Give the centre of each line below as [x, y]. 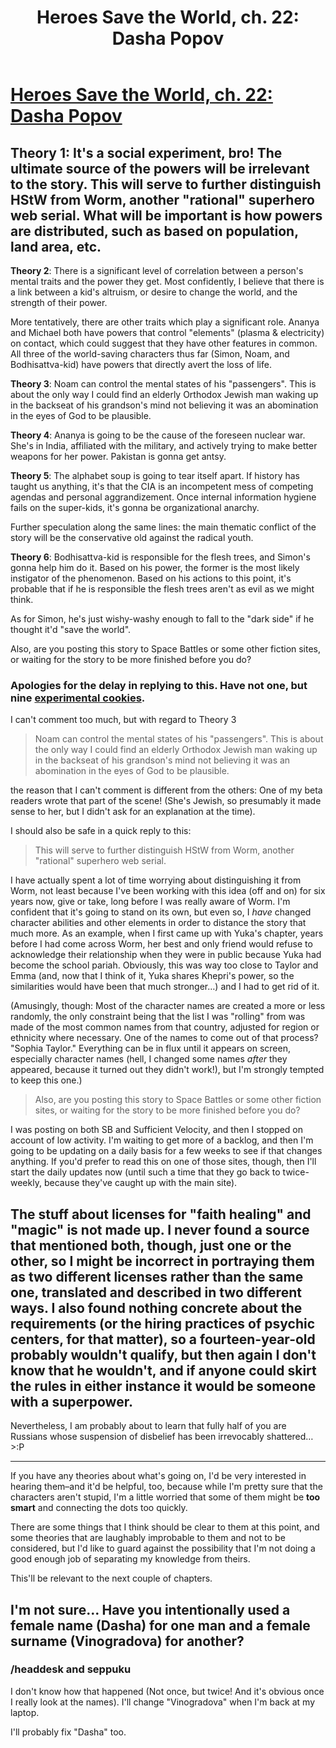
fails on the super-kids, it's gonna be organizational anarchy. [135, 507]
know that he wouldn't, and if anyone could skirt [163, 1370]
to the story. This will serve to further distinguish [166, 184]
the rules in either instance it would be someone [163, 1386]
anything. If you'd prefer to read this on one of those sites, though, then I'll [163, 1162]
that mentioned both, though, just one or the [151, 1245]
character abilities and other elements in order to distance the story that [158, 923]
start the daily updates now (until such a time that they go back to [145, 1172]
